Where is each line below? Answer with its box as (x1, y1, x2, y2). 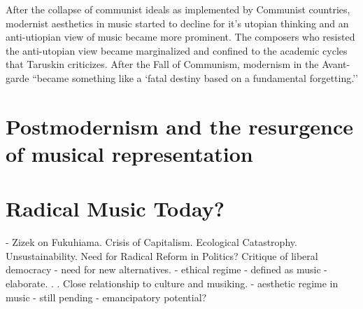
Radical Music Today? (6, 194, 225, 223)
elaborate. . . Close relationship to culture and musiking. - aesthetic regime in (6, 276, 339, 291)
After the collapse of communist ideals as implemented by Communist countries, (6, 2, 350, 16)
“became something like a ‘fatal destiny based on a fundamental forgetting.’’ (32, 70, 358, 85)
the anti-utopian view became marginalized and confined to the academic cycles (6, 43, 348, 57)
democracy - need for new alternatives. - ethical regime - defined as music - (6, 262, 327, 277)
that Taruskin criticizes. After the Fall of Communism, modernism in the (6, 57, 319, 71)
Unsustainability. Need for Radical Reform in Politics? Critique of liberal (6, 248, 318, 263)
